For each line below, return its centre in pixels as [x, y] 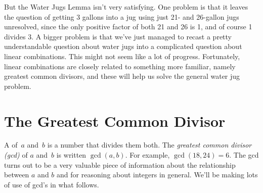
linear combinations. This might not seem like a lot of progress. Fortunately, [122, 56]
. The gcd [244, 155]
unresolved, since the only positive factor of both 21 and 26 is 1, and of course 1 [128, 27]
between [17, 175]
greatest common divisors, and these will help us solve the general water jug [122, 76]
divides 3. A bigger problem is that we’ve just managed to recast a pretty [118, 36]
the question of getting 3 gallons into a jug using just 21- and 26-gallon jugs [122, 16]
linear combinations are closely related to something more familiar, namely [120, 66]
